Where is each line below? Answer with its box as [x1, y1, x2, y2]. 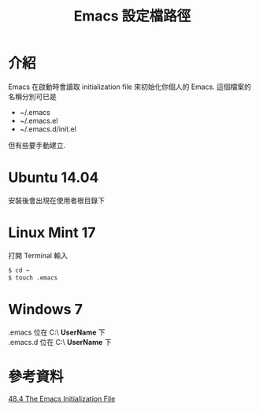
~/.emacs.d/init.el [19, 124, 77, 134]
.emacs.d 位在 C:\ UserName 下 [8, 337, 112, 346]
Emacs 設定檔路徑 [73, 7, 191, 25]
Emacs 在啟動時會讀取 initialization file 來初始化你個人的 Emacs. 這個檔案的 [8, 82, 252, 91]
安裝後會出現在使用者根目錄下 [8, 195, 105, 205]
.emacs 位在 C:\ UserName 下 [8, 328, 106, 337]
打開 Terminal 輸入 [8, 250, 68, 260]
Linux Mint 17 [8, 224, 96, 242]
